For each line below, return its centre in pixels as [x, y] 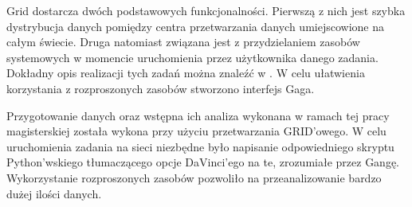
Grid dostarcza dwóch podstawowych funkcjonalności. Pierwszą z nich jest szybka [206, 10]
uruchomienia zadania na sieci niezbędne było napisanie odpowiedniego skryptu [200, 146]
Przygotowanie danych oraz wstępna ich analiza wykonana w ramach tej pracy [198, 115]
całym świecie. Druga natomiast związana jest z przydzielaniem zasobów [183, 42]
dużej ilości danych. [54, 193]
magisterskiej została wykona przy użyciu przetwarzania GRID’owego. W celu [196, 131]
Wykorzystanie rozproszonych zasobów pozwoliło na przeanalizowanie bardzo [194, 177]
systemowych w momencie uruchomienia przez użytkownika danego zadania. [192, 57]
